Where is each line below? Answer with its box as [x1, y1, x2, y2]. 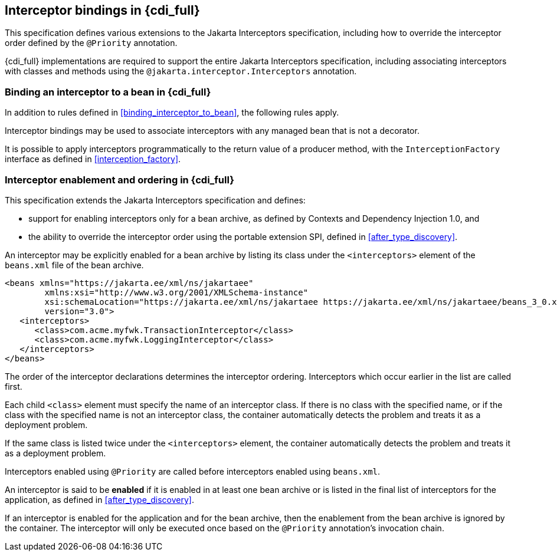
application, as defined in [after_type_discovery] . [5, 494, 194, 505]
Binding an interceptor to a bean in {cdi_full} [5, 85, 211, 98]
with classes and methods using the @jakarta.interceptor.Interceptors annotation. [5, 66, 357, 77]
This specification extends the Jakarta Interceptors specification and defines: [5, 195, 306, 205]
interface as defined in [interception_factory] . [5, 154, 181, 165]
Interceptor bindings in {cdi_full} [5, 3, 200, 18]
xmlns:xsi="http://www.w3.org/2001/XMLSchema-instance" [44, 287, 309, 297]
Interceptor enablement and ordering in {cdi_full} [5, 173, 234, 186]
